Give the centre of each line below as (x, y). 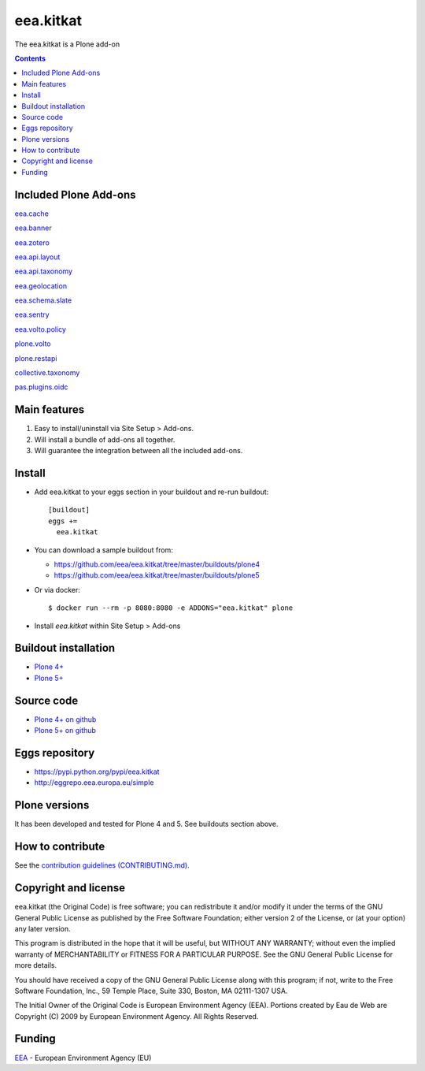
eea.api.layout (37, 257)
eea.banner (33, 228)
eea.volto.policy (41, 329)
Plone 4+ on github (65, 719)
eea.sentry (32, 314)
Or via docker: (57, 589)
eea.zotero (32, 242)
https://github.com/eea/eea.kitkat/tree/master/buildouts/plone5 (157, 575)
